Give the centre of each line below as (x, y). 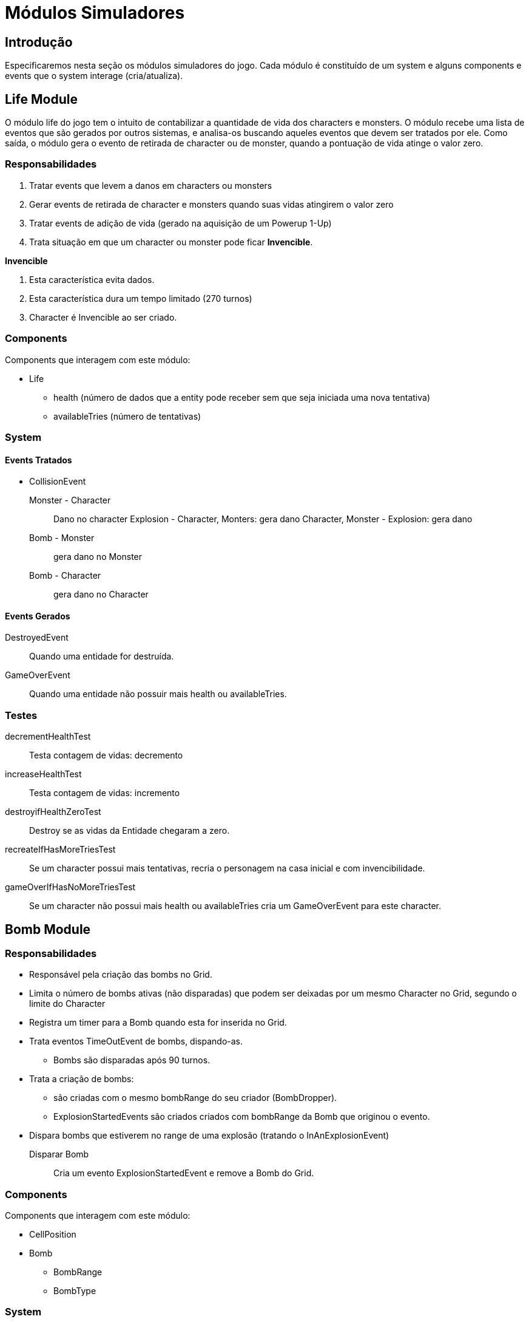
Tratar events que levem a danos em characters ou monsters (151, 185)
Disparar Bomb (59, 1154)
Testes (21, 715)
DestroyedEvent (37, 638)
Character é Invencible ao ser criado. (103, 317)
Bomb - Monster (62, 538)
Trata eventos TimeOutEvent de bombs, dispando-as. (136, 1041)
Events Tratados (39, 460)
